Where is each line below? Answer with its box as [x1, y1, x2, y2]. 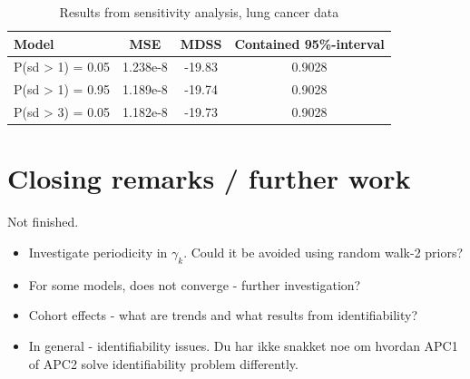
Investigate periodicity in [28, 242, 168, 261]
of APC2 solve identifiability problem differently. [28, 354, 299, 373]
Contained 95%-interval [234, 34, 385, 53]
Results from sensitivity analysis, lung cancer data [59, 3, 339, 21]
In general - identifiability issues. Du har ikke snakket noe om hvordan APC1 [28, 335, 458, 355]
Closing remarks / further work [7, 160, 411, 197]
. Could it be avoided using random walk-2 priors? [183, 242, 464, 261]
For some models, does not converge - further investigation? [28, 275, 361, 294]
